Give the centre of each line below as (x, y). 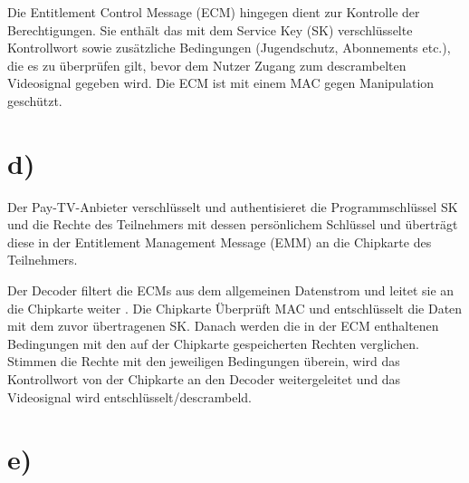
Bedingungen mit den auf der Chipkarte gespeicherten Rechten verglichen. (213, 343)
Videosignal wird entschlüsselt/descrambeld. (129, 396)
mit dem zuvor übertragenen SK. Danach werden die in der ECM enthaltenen (223, 326)
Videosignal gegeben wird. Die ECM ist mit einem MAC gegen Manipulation (221, 83)
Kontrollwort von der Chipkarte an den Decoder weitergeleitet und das (204, 379)
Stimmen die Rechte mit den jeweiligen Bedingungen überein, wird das (204, 361)
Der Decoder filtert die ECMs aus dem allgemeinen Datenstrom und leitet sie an (231, 290)
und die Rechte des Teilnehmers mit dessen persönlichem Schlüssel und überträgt (233, 224)
